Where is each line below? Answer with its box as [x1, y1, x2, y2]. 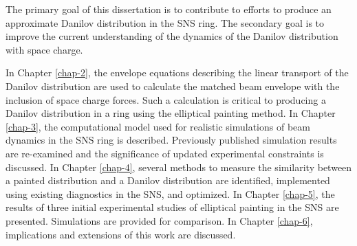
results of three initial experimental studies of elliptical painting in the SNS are [6, 200, 339, 214]
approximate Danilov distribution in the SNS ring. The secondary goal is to [6, 15, 325, 30]
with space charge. [6, 42, 83, 56]
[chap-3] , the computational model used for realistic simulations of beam [6, 119, 310, 133]
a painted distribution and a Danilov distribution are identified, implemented [6, 173, 330, 188]
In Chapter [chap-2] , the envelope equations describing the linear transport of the [6, 65, 349, 80]
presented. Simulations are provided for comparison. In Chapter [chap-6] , [6, 213, 313, 227]
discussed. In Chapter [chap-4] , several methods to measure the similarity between [6, 159, 352, 174]
